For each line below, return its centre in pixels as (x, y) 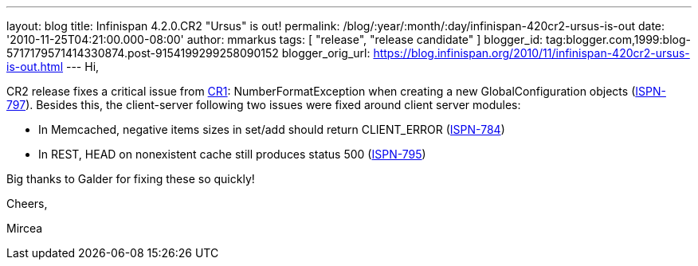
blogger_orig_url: (326, 53)
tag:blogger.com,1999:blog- (618, 39)
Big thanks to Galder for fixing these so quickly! (131, 179)
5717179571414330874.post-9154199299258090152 (143, 53)
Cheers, (27, 203)
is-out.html (35, 66)
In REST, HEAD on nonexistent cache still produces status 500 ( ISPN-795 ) (232, 154)
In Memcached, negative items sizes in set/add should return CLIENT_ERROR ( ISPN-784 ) (272, 129)
